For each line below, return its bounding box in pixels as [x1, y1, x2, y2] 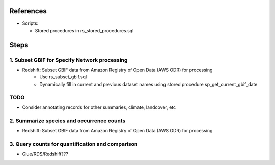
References [9, 7, 47, 15]
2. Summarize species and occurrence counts [9, 117, 126, 124]
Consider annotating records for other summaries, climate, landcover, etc [22, 104, 176, 111]
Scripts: [22, 20, 39, 26]
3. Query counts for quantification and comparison [9, 140, 138, 147]
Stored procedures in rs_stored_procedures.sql [35, 27, 134, 33]
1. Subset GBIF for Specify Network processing [9, 56, 128, 63]
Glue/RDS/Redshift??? [22, 151, 68, 157]
